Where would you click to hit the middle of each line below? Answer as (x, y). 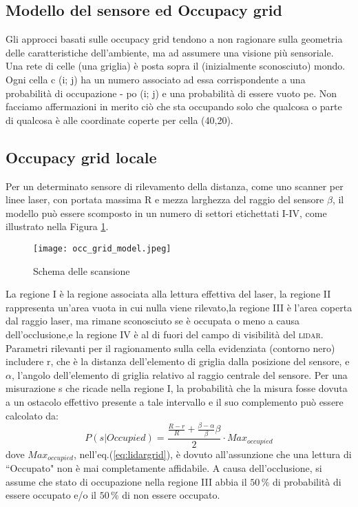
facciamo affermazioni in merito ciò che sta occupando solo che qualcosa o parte (174, 106)
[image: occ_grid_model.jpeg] (102, 248)
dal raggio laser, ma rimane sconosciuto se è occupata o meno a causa (153, 321)
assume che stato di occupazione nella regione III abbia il (126, 481)
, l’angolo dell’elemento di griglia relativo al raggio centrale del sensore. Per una (179, 374)
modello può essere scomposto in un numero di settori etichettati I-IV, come (166, 213)
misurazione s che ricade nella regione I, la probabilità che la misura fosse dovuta (177, 388)
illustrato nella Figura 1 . (57, 226)
